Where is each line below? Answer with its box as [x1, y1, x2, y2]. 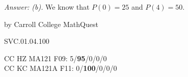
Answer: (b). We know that [4, 2, 90, 12]
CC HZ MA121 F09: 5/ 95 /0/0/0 [4, 53, 107, 63]
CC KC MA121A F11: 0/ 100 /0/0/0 [4, 63, 117, 73]
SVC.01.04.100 [4, 36, 49, 46]
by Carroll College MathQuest [4, 18, 98, 29]
